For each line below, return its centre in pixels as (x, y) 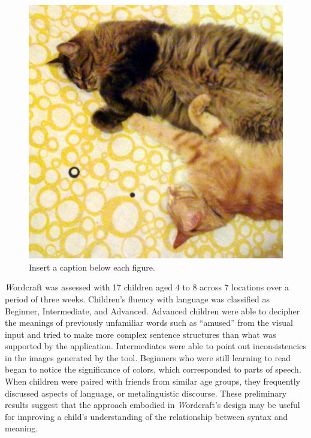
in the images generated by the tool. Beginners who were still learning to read (148, 357)
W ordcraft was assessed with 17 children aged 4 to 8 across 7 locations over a (147, 287)
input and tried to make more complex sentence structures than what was (141, 334)
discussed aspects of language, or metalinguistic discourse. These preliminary (146, 393)
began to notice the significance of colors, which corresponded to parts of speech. (153, 369)
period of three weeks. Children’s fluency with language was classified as (137, 298)
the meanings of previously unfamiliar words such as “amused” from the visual (149, 322)
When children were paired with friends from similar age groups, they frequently (153, 381)
